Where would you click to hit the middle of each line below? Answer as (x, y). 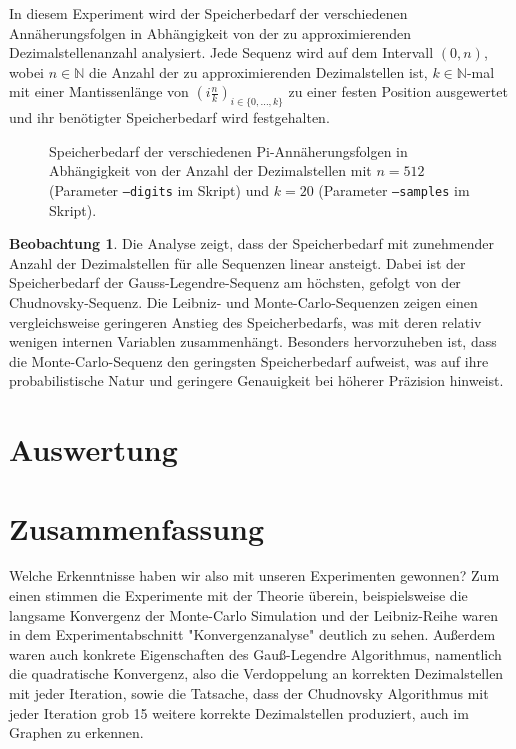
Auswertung (93, 449)
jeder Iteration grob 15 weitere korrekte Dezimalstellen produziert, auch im (239, 712)
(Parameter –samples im (394, 189)
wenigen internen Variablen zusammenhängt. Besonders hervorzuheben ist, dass (253, 341)
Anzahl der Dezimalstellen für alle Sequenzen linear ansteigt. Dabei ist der (237, 262)
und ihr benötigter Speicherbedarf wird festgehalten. (169, 117)
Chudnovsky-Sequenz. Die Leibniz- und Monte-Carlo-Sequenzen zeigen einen (243, 301)
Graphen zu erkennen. (76, 732)
